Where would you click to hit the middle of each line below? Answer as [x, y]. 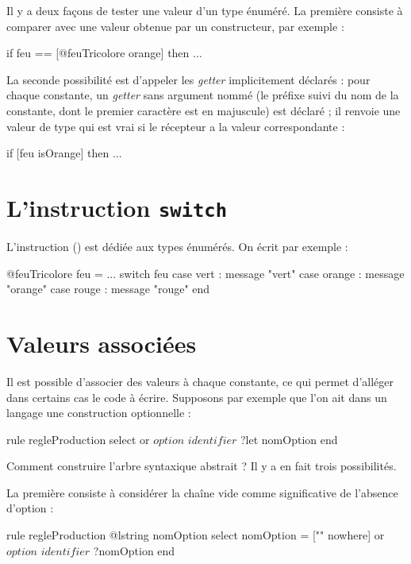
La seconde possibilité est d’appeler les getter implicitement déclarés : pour [188, 79]
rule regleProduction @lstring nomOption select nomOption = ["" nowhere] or [196, 535]
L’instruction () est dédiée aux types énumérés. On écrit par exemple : [177, 246]
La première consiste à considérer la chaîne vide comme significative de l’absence [202, 492]
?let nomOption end [289, 439]
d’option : [30, 508]
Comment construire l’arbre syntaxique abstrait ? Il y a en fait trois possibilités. [202, 466]
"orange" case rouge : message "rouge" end [108, 289]
